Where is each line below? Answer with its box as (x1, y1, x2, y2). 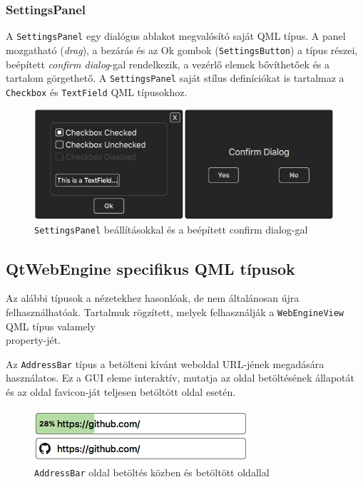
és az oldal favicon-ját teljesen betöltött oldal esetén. (6, 384, 236, 399)
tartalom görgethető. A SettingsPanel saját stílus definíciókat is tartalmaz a (6, 70, 344, 85)
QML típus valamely (6, 318, 96, 333)
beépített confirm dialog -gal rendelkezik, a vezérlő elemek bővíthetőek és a (6, 56, 330, 71)
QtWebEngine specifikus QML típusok (6, 257, 295, 279)
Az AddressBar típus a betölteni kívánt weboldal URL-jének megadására (6, 356, 324, 371)
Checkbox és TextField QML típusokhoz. (6, 84, 188, 99)
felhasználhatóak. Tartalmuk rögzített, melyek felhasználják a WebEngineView (6, 304, 344, 319)
